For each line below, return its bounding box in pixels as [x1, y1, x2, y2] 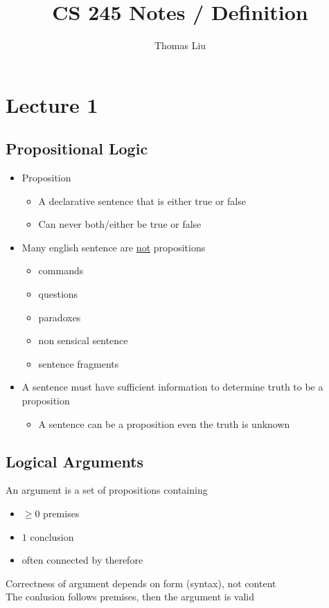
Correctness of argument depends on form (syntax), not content [6, 575, 276, 590]
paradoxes [38, 310, 81, 324]
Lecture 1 [6, 90, 98, 118]
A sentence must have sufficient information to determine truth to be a [21, 379, 323, 394]
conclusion [30, 529, 74, 544]
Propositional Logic [6, 138, 148, 159]
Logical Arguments [6, 450, 144, 472]
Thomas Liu [154, 38, 206, 53]
